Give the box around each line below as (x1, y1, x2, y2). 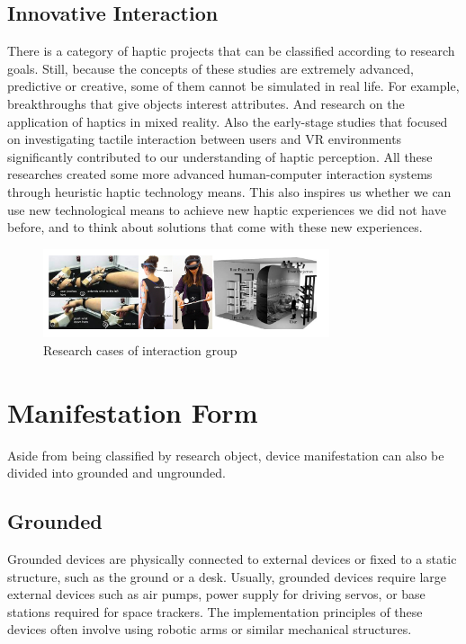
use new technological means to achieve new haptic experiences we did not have (7, 200, 446, 219)
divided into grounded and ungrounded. (7, 463, 226, 482)
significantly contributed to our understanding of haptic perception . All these (7, 147, 433, 165)
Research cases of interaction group (43, 340, 237, 359)
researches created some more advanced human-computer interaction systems (7, 165, 433, 183)
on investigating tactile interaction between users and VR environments (7, 130, 402, 148)
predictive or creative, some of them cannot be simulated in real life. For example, (7, 76, 460, 95)
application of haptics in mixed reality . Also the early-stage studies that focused (7, 112, 448, 130)
